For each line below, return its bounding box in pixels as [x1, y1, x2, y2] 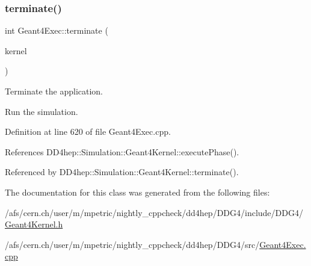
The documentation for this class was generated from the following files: [5, 185, 270, 198]
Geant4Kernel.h [5, 218, 63, 230]
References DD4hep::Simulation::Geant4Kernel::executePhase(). [5, 145, 239, 158]
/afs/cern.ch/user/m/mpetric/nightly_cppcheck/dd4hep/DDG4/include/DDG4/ [5, 206, 303, 218]
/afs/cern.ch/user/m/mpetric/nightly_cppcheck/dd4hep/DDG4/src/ [5, 238, 260, 250]
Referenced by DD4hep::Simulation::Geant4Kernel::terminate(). [5, 165, 239, 178]
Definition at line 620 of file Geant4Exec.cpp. [5, 125, 171, 138]
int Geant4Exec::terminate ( [5, 24, 108, 37]
